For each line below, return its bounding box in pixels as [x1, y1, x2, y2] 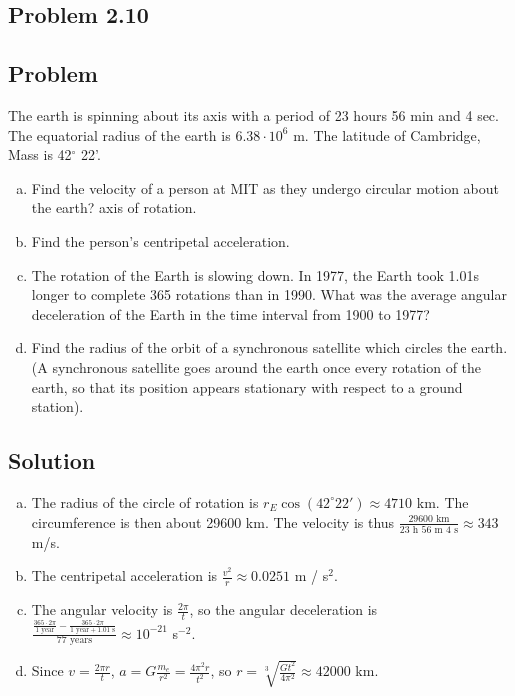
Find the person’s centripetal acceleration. [31, 230, 290, 251]
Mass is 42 [8, 144, 72, 165]
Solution [8, 445, 96, 476]
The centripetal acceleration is [31, 565, 218, 586]
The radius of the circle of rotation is [31, 491, 259, 512]
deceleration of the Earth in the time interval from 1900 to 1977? [31, 303, 430, 324]
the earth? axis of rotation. [31, 197, 197, 218]
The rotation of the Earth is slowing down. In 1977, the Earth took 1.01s [31, 264, 479, 285]
